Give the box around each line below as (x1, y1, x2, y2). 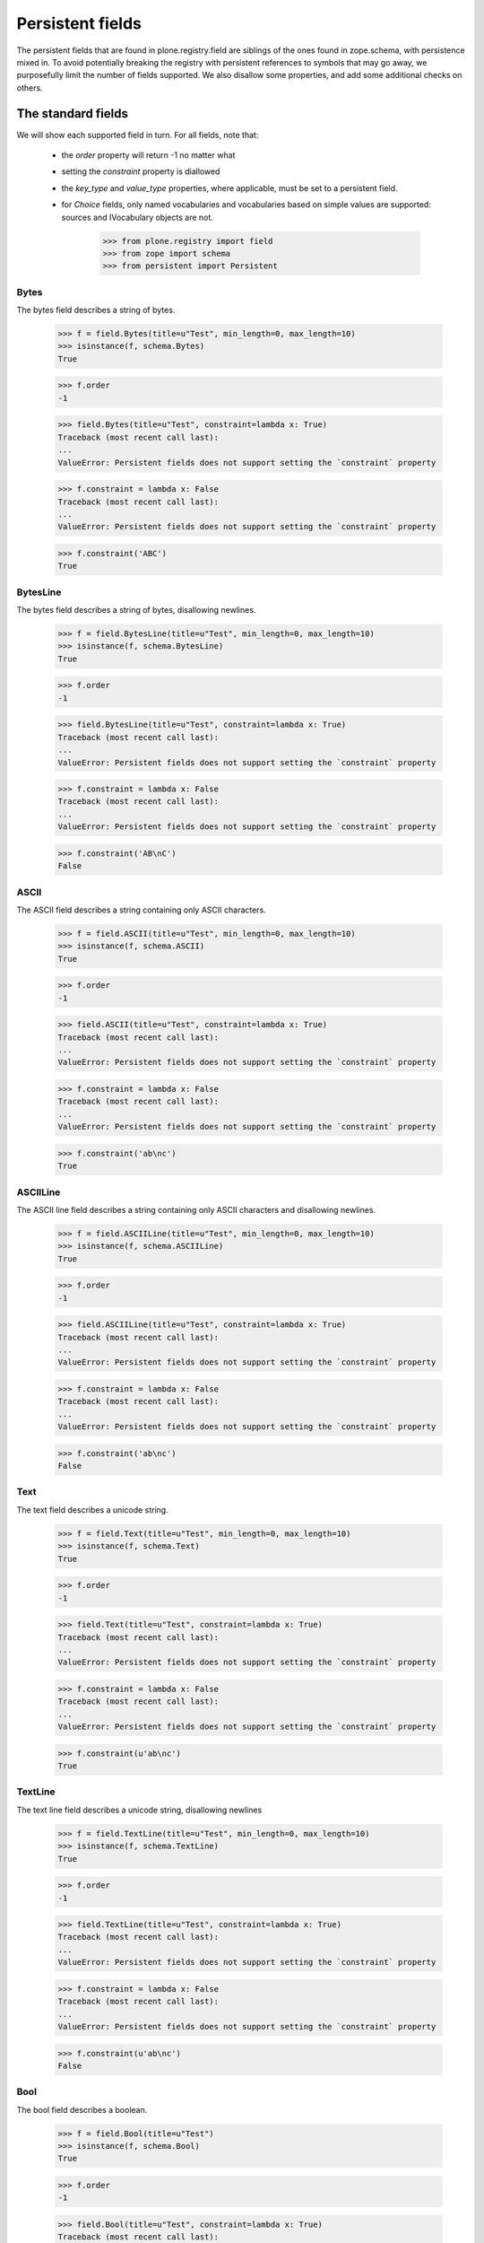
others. (16, 82, 44, 93)
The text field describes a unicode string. (16, 1504, 169, 1515)
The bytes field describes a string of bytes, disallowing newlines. (16, 605, 256, 615)
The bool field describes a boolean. (16, 2104, 148, 2115)
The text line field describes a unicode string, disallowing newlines (16, 1804, 263, 1815)
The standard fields (16, 106, 129, 121)
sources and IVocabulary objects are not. (61, 212, 214, 223)
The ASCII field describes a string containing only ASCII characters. (16, 904, 266, 915)
